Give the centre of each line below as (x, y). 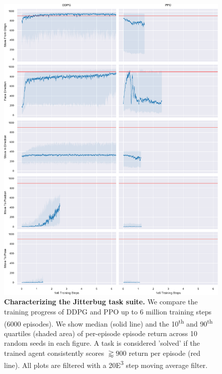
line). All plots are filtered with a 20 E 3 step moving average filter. (106, 364)
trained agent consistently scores (54, 353)
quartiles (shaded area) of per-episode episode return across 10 (101, 333)
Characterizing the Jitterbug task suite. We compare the (101, 302)
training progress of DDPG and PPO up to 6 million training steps (108, 312)
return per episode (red (165, 353)
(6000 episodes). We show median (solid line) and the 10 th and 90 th (108, 323)
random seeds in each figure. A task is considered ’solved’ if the (102, 343)
